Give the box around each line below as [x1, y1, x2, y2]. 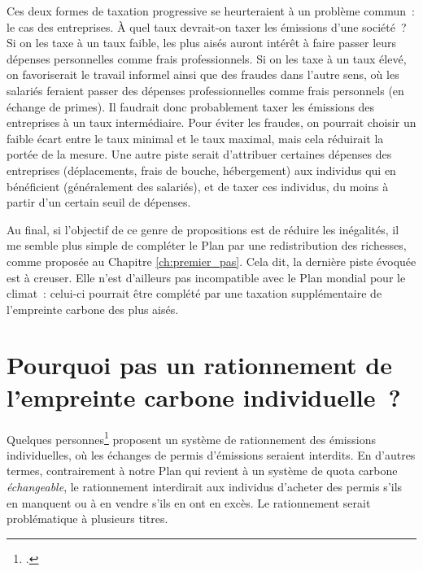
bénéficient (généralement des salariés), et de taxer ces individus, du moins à [7, 177, 389, 194]
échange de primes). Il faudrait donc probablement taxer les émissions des [7, 98, 375, 115]
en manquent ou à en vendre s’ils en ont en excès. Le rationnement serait [7, 494, 371, 511]
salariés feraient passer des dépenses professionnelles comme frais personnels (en [7, 81, 404, 98]
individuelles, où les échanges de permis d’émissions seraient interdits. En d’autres [7, 446, 416, 463]
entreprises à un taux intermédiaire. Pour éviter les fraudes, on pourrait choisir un [7, 114, 416, 131]
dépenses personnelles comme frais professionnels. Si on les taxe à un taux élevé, [7, 50, 407, 67]
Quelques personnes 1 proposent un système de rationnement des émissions [7, 428, 376, 447]
